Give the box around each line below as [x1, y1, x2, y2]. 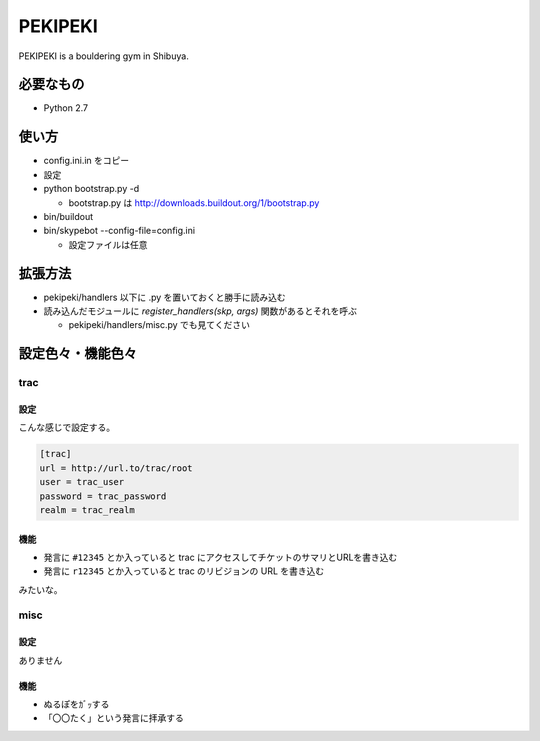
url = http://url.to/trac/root [39, 462, 194, 474]
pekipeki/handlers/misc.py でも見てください [68, 319, 250, 331]
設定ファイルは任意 [68, 238, 148, 250]
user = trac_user [39, 476, 125, 488]
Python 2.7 [43, 102, 89, 114]
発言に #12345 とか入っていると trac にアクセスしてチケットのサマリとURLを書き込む [43, 551, 398, 563]
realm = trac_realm [39, 504, 135, 515]
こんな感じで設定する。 [18, 421, 115, 434]
